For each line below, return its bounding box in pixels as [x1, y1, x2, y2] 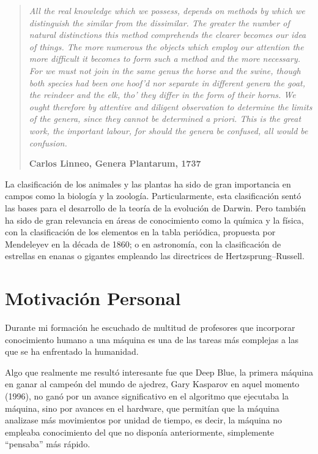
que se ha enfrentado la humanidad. [5, 345, 139, 358]
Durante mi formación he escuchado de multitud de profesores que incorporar [5, 321, 295, 333]
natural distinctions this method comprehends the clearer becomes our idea [29, 28, 306, 41]
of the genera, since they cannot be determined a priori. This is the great [29, 112, 301, 125]
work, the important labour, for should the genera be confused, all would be [29, 124, 308, 137]
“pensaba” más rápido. [5, 437, 91, 450]
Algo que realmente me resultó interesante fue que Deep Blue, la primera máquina [5, 365, 313, 378]
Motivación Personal [5, 286, 181, 311]
